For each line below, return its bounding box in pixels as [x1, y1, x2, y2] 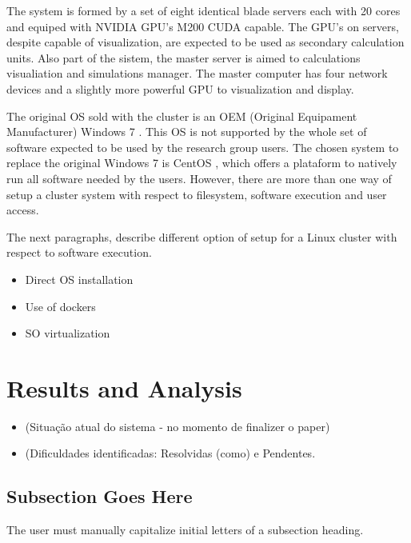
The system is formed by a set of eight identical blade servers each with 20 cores [6, 2, 401, 18]
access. [6, 202, 39, 218]
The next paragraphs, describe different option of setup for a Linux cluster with [6, 228, 397, 245]
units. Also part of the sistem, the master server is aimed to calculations [6, 49, 361, 66]
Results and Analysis [6, 371, 242, 404]
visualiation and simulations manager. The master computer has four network [6, 65, 388, 82]
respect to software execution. [6, 244, 152, 261]
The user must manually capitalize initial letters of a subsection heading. [6, 521, 364, 538]
